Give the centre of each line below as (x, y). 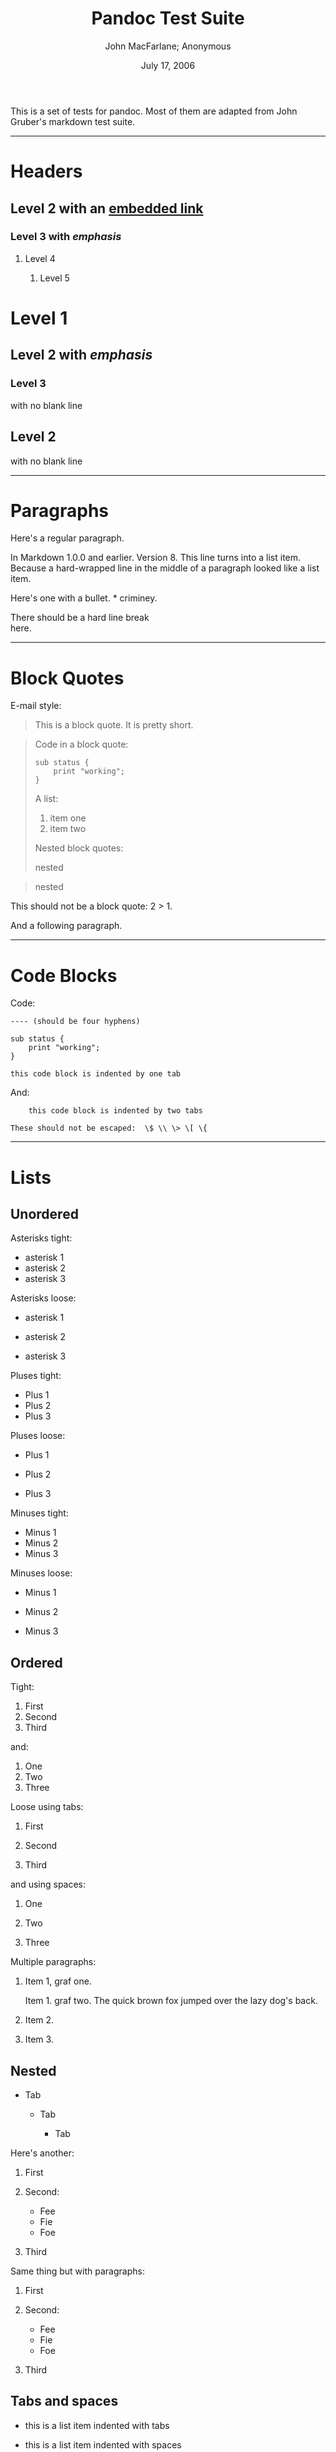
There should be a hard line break (80, 618)
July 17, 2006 (168, 65)
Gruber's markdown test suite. (73, 121)
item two (68, 829)
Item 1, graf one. (58, 1981)
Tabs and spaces (64, 2401)
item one (68, 818)
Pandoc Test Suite (168, 18)
